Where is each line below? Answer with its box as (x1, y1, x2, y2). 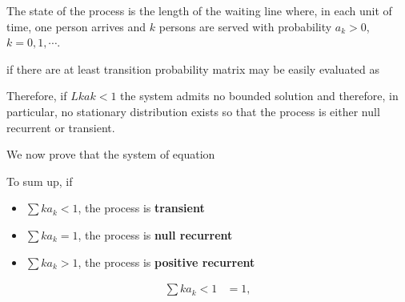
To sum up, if (6, 172, 73, 189)
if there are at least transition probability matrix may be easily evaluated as (6, 60, 380, 77)
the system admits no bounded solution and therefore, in (120, 87, 399, 104)
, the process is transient (78, 199, 205, 216)
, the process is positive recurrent (78, 253, 255, 270)
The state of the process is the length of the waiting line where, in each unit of (6, 2, 392, 18)
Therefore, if (6, 87, 67, 104)
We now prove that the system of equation (6, 146, 215, 163)
